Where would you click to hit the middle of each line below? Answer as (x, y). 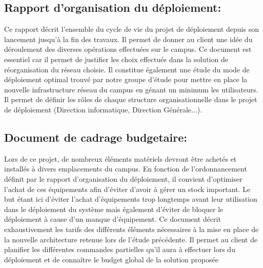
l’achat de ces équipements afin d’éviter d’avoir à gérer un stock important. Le (127, 189)
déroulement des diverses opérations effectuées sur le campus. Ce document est (128, 49)
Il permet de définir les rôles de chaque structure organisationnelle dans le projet (131, 99)
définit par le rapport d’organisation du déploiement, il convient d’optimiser (123, 178)
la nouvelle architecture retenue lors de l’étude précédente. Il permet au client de (131, 239)
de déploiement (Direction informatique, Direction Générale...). (103, 109)
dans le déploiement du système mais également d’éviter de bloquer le (114, 209)
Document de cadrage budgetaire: (96, 137)
